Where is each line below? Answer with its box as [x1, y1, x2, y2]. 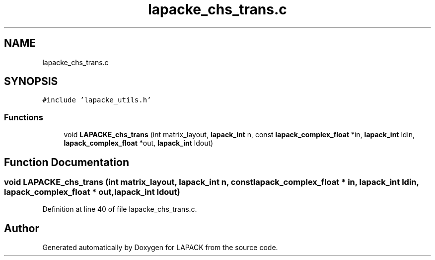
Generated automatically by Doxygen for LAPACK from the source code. [42, 243, 278, 252]
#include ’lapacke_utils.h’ [42, 96, 151, 104]
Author [4, 222, 39, 235]
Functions [4, 112, 43, 122]
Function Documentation [4, 156, 129, 169]
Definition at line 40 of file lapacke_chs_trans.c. [42, 205, 197, 214]
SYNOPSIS [4, 75, 58, 88]
